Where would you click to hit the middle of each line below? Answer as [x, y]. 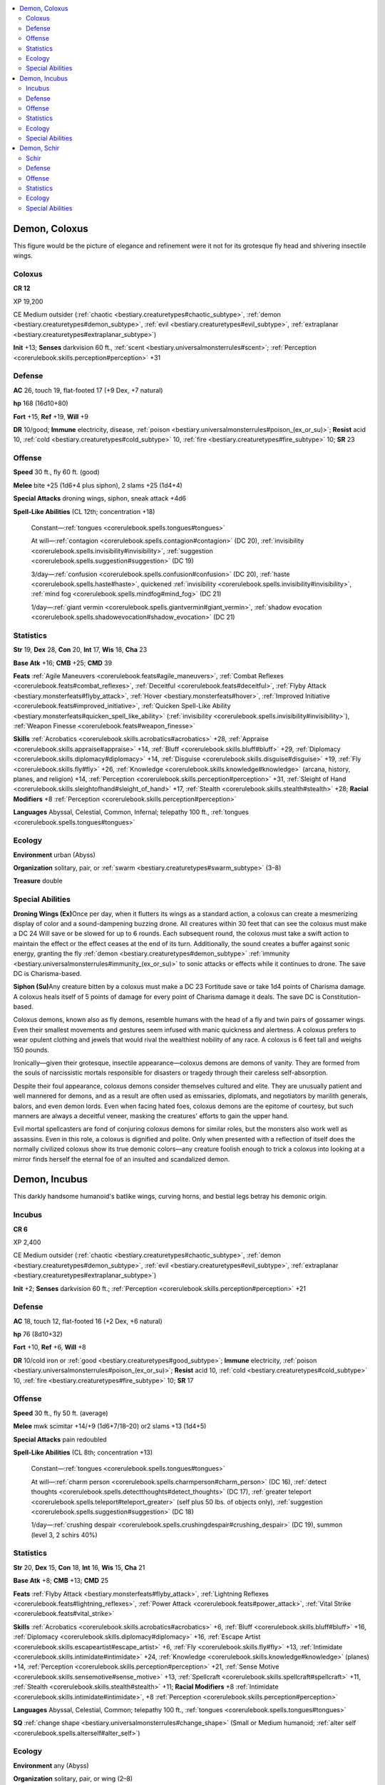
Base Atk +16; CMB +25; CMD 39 [63, 663]
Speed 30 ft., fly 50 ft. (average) [61, 1413]
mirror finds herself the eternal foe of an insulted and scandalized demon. [122, 1159]
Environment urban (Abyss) [55, 855]
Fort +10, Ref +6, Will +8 [50, 1347]
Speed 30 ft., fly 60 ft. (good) [56, 472]
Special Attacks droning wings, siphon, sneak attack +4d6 [100, 498]
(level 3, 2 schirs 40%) [64, 1534]
